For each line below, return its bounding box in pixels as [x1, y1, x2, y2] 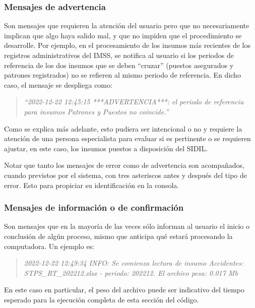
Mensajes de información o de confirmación [4, 201, 184, 214]
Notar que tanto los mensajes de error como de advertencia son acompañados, [4, 160, 244, 170]
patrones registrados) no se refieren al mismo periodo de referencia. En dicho [4, 70, 241, 80]
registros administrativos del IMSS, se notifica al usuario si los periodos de [4, 50, 234, 60]
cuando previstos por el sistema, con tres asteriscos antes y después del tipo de [4, 169, 247, 180]
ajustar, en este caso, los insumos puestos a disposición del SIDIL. [4, 143, 208, 153]
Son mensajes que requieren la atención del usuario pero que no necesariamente [4, 20, 249, 31]
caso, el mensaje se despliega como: [4, 79, 112, 90]
